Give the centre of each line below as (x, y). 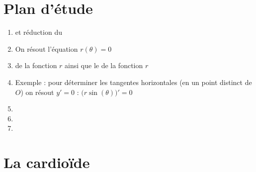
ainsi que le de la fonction (104, 65)
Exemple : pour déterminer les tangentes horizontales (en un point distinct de (133, 82)
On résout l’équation (46, 48)
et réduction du (39, 32)
